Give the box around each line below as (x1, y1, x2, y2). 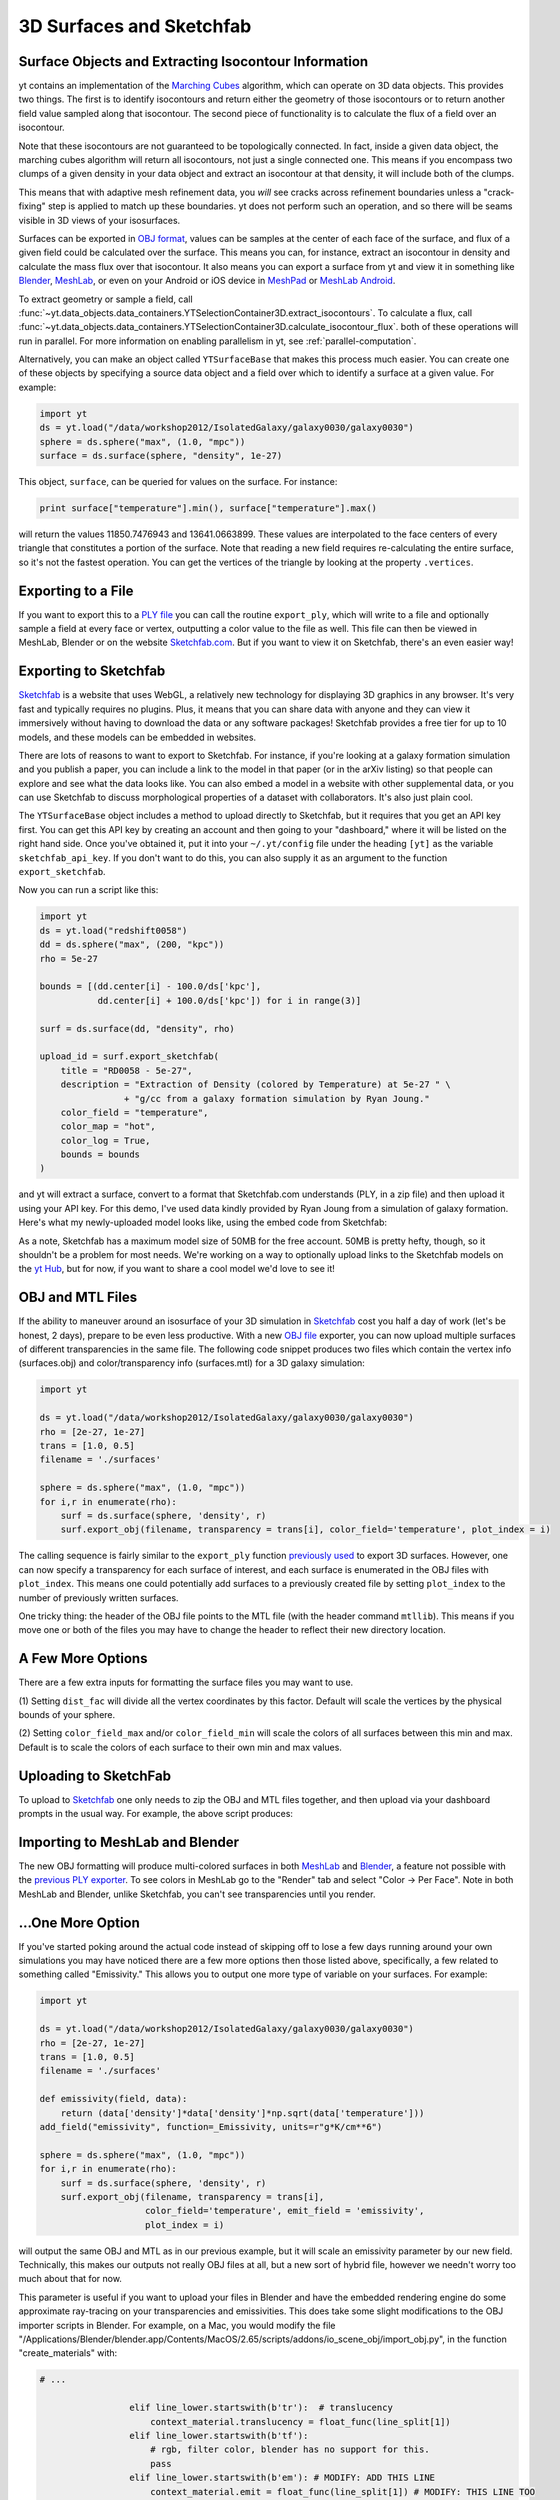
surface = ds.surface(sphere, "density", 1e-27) (39, 450, 283, 462)
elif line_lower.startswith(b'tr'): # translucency (128, 2402, 394, 2414)
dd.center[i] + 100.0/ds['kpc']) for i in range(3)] (97, 995, 362, 1006)
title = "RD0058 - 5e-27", (60, 1065, 194, 1076)
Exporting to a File (18, 582, 134, 599)
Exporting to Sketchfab (18, 663, 166, 680)
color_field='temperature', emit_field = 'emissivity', (145, 2205, 425, 2217)
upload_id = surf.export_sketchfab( (39, 1051, 220, 1062)
